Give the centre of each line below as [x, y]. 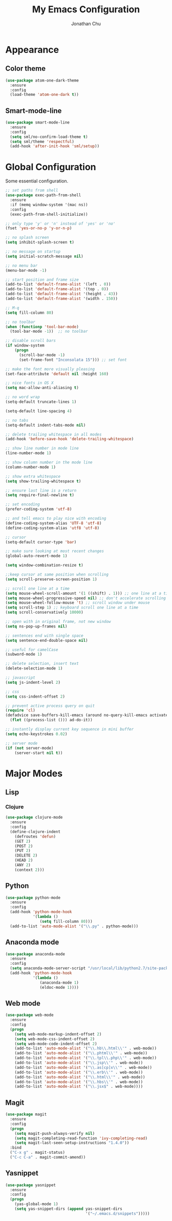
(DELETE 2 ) [26, 856]
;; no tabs [17, 420]
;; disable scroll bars [31, 341]
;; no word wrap [23, 397]
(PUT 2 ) [23, 851]
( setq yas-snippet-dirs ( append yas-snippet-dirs [69, 1209]
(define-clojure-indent [35, 831]
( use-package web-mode [29, 1015]
